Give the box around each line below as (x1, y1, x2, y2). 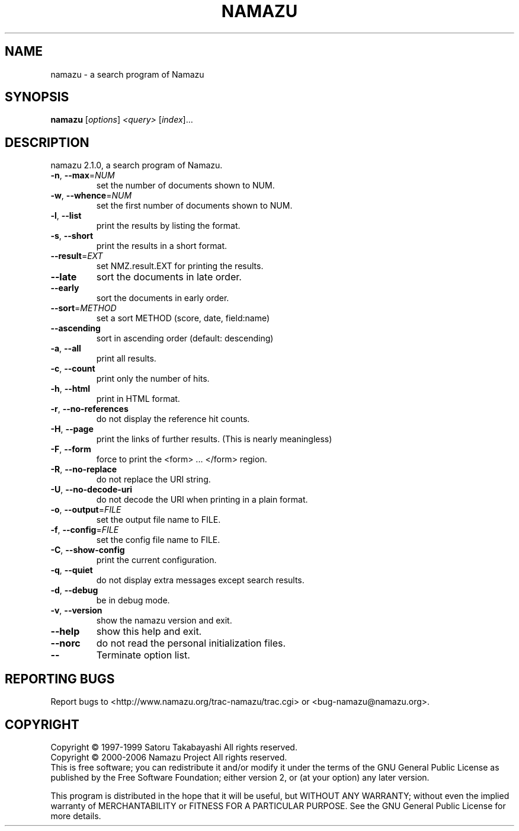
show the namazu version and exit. (96, 615, 232, 626)
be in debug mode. (96, 595, 170, 606)
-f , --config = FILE (50, 525, 119, 535)
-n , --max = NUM (50, 170, 115, 181)
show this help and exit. (96, 625, 202, 638)
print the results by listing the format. (96, 220, 241, 231)
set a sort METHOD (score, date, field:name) (96, 313, 270, 324)
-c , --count (50, 363, 95, 374)
